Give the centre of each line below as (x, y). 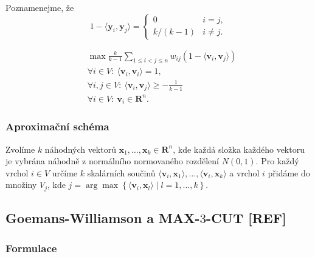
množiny (21, 185)
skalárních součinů (121, 172)
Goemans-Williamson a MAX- (103, 218)
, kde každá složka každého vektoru (239, 149)
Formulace (31, 248)
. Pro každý (277, 161)
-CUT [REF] (246, 218)
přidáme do (289, 172)
